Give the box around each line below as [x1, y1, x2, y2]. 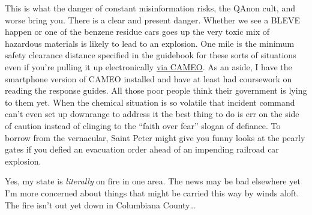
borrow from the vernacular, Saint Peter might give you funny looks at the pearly [5, 131, 305, 144]
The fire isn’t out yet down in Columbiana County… [5, 198, 196, 211]
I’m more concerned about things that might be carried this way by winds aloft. [5, 186, 299, 199]
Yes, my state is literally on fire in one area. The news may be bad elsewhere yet [5, 175, 301, 187]
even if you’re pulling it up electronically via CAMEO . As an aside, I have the [5, 60, 292, 73]
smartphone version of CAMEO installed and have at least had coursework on [5, 72, 292, 85]
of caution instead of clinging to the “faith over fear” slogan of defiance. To [5, 119, 281, 132]
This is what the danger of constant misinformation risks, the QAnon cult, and [5, 2, 295, 14]
